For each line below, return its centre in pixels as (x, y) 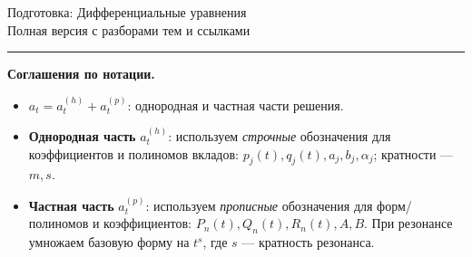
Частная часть (71, 205)
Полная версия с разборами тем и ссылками (129, 29)
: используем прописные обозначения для (259, 205)
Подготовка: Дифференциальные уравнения (127, 12)
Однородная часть (82, 136)
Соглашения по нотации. (81, 74)
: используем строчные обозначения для (280, 136)
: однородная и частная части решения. (236, 105)
